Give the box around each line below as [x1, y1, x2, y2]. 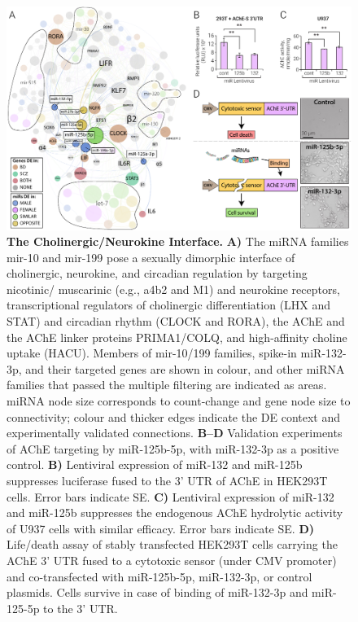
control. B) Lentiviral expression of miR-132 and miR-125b [7, 456, 303, 473]
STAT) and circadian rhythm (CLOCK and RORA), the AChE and [7, 313, 345, 330]
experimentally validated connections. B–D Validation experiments [7, 424, 343, 441]
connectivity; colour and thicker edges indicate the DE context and [7, 408, 341, 425]
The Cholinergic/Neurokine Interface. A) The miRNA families [7, 233, 349, 250]
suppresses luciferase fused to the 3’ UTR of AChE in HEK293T [7, 472, 328, 489]
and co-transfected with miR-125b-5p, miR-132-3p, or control [7, 567, 312, 585]
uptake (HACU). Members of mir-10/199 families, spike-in [7, 344, 297, 361]
